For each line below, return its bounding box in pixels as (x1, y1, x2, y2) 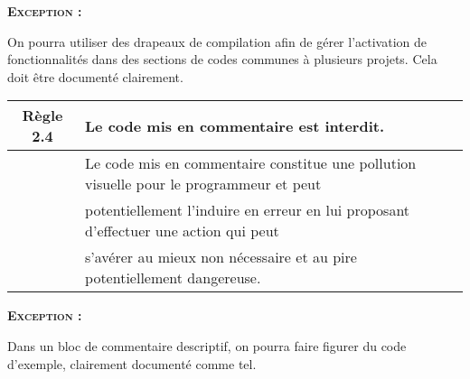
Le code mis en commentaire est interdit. (85, 115, 385, 136)
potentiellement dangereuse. (85, 267, 261, 289)
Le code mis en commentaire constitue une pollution (85, 153, 417, 174)
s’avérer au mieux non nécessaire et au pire (85, 246, 357, 268)
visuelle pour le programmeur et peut (85, 173, 322, 195)
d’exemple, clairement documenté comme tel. (7, 354, 257, 373)
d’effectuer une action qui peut (85, 220, 279, 242)
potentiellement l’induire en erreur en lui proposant (85, 199, 410, 221)
